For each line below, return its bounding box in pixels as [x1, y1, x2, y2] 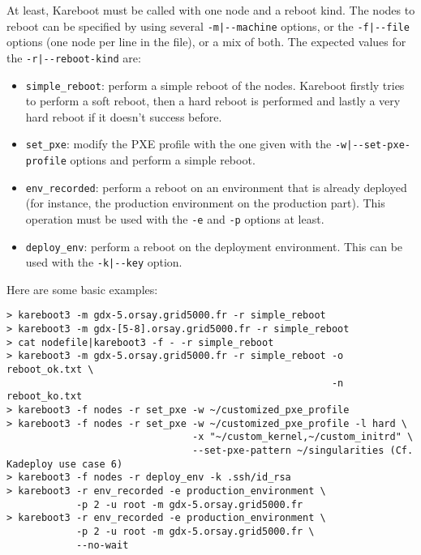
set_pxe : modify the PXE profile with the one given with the [25, 135, 332, 152]
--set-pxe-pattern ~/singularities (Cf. [192, 445, 414, 457]
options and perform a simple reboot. [70, 152, 256, 168]
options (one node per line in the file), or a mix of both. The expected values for [6, 33, 406, 50]
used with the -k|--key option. [25, 254, 183, 271]
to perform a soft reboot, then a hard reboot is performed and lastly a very [25, 92, 401, 109]
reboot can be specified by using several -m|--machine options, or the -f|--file [6, 17, 410, 34]
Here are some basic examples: [6, 280, 158, 297]
